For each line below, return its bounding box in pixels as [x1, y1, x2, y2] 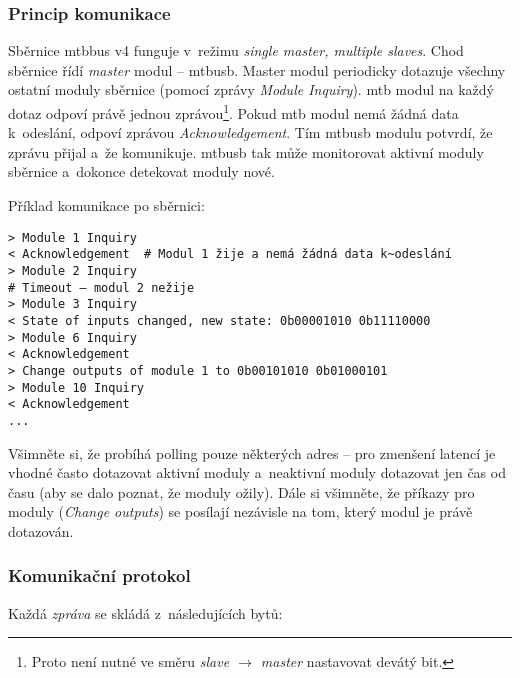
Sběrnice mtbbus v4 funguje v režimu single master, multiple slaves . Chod [8, 40, 464, 61]
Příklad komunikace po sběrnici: [8, 195, 205, 216]
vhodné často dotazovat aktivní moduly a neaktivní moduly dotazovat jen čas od [8, 462, 506, 483]
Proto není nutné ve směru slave [31, 651, 230, 672]
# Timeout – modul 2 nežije [8, 280, 195, 295]
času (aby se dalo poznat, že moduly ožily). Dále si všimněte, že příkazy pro [8, 481, 475, 502]
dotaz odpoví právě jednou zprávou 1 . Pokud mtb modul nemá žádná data [8, 100, 459, 123]
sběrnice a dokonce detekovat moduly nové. [8, 161, 275, 182]
